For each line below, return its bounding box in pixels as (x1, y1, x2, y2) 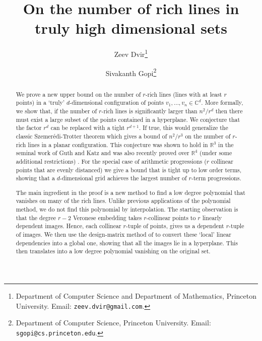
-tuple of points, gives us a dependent (125, 222, 224, 230)
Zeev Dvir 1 (114, 47, 148, 59)
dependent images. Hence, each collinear (16, 222, 121, 230)
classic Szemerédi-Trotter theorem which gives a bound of (16, 131, 167, 140)
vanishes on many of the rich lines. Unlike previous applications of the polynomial (16, 196, 231, 205)
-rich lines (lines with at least (145, 90, 222, 98)
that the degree (16, 213, 56, 222)
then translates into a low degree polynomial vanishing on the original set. (16, 247, 211, 255)
